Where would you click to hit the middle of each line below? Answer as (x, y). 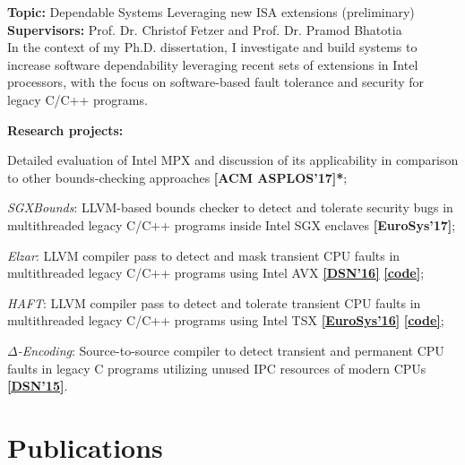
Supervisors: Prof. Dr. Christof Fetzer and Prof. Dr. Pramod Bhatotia (205, 29)
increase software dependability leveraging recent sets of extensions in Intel (213, 64)
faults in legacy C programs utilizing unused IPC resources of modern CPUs (217, 368)
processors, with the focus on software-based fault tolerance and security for (216, 82)
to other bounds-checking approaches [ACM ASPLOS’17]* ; (177, 177)
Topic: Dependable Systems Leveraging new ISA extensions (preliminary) (211, 12)
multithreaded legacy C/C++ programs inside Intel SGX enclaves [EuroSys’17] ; (232, 224)
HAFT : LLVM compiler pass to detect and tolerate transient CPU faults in (214, 302)
